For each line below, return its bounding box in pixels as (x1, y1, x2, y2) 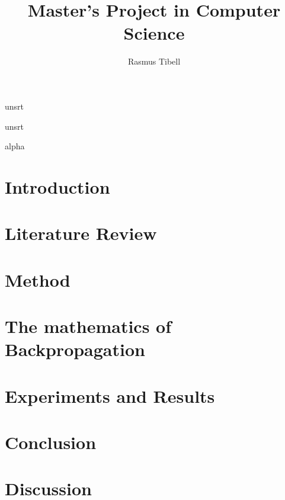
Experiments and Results (5, 383, 215, 408)
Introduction (5, 174, 110, 198)
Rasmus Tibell (127, 55, 181, 68)
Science (123, 21, 185, 45)
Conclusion (5, 430, 97, 454)
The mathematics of (5, 314, 172, 338)
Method (5, 267, 71, 291)
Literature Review (5, 221, 157, 245)
